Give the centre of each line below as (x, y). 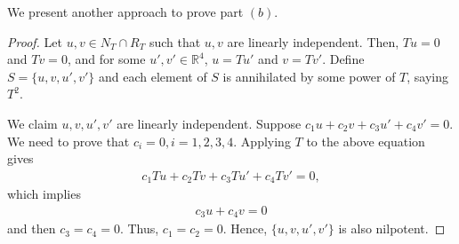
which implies (44, 194)
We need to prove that (68, 141)
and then (32, 228)
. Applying (262, 141)
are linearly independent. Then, (313, 41)
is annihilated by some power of (309, 76)
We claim (32, 123)
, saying (428, 76)
